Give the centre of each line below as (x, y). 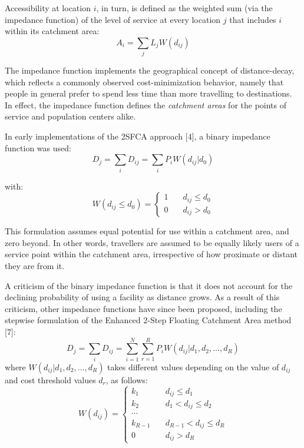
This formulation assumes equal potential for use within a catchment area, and (147, 231)
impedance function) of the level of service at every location (113, 19)
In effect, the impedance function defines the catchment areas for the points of (146, 104)
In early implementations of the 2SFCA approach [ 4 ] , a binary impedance (138, 136)
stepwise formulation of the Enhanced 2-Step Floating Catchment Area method (148, 320)
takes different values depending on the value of (193, 366)
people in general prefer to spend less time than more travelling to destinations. (148, 93)
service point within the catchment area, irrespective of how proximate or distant (151, 254)
